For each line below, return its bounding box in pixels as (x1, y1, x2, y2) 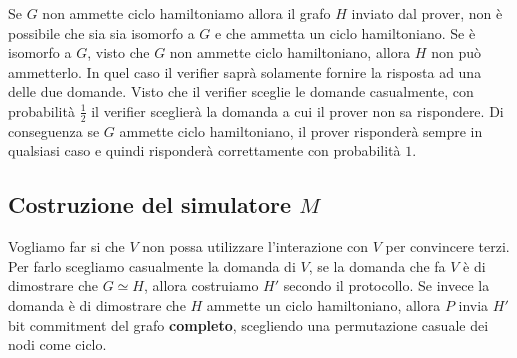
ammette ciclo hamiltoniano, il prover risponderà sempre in (119, 120, 483, 141)
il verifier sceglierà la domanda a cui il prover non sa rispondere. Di (91, 100, 504, 121)
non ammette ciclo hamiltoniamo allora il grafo (42, 3, 331, 23)
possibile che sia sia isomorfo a (8, 22, 195, 43)
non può (431, 42, 481, 63)
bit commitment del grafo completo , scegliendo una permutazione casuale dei (8, 314, 489, 335)
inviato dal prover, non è (351, 3, 503, 23)
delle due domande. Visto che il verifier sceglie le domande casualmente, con (8, 81, 474, 102)
